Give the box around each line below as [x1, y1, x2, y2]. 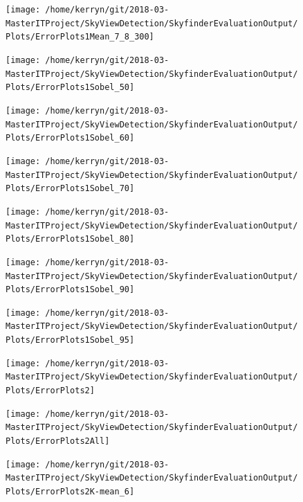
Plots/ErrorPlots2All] [6, 436, 110, 447]
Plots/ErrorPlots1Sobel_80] [6, 234, 135, 244]
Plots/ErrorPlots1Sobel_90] [6, 285, 135, 295]
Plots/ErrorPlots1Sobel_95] [6, 335, 135, 346]
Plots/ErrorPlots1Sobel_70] [6, 183, 135, 194]
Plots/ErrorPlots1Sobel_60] [6, 133, 135, 143]
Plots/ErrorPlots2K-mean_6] [6, 487, 135, 497]
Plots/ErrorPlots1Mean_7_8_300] [6, 32, 154, 42]
